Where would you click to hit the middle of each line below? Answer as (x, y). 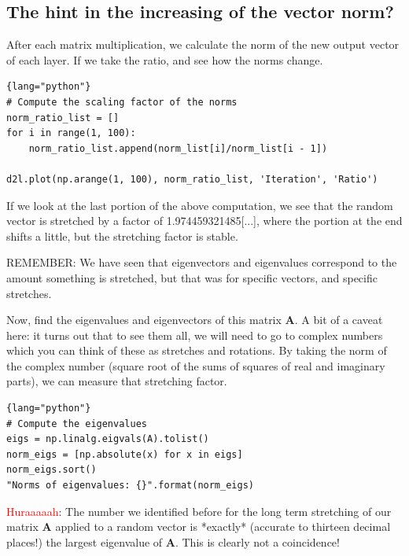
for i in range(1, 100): (71, 133)
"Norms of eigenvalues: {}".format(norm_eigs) (130, 486)
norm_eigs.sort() (52, 470)
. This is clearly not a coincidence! (257, 541)
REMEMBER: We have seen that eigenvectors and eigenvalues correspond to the (202, 262)
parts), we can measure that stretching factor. (117, 381)
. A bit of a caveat (339, 320)
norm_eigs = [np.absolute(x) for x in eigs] (125, 454)
